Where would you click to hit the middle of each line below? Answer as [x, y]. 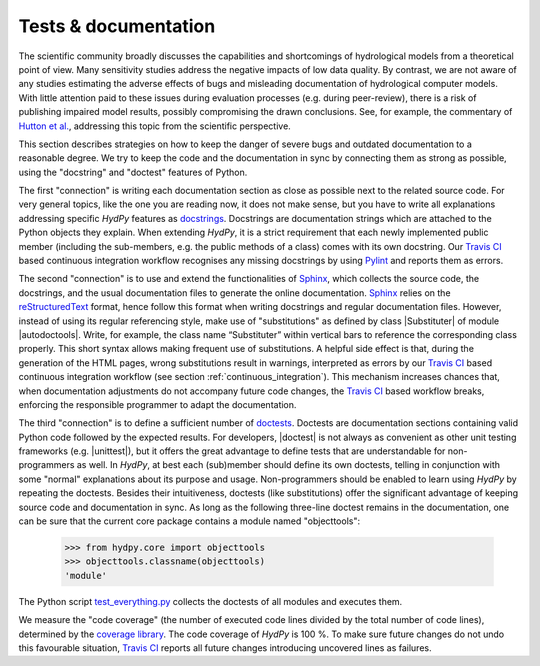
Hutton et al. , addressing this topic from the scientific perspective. [155, 126]
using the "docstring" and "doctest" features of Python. [133, 172]
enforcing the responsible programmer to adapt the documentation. [157, 404]
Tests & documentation [117, 26]
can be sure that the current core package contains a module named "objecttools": [189, 521]
